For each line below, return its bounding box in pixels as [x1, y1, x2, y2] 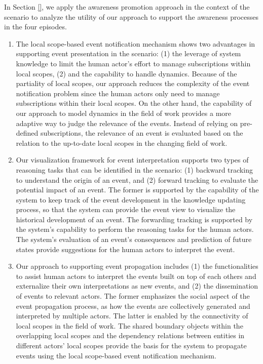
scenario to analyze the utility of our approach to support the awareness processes [4, 11, 259, 22]
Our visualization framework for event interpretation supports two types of [16, 154, 249, 165]
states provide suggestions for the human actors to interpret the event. [16, 244, 235, 254]
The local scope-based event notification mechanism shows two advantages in [16, 38, 255, 49]
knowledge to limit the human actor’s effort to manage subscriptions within [16, 58, 251, 68]
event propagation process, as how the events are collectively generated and [16, 300, 250, 311]
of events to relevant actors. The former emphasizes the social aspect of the [16, 291, 250, 301]
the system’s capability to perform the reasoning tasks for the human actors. [16, 224, 254, 234]
